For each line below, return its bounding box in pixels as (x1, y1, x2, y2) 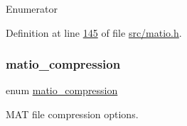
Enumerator (6, 1, 58, 16)
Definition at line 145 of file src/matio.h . (6, 25, 182, 40)
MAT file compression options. (6, 107, 139, 121)
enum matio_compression (6, 83, 118, 98)
